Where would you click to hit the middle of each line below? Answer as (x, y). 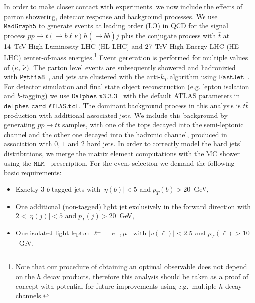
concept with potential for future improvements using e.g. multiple (116, 286)
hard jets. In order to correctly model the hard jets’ (165, 144)
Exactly (27, 189)
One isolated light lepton (53, 232)
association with (28, 144)
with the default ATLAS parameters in (181, 96)
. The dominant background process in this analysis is (160, 105)
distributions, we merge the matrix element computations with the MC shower (122, 153)
